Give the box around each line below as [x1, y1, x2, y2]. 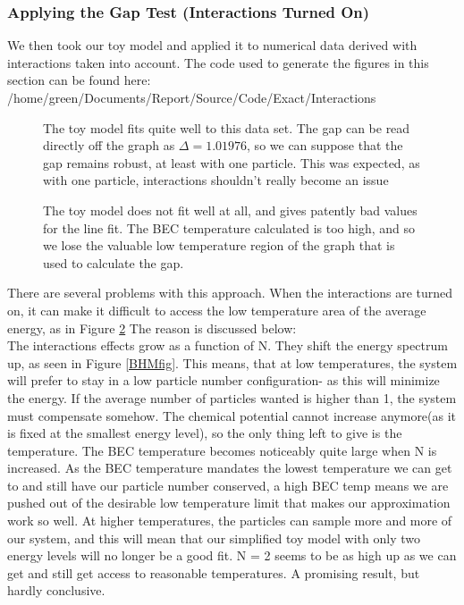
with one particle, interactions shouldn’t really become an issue [43, 171, 389, 189]
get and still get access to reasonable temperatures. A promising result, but [7, 563, 420, 582]
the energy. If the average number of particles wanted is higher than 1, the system [7, 388, 457, 407]
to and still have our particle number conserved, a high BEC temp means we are [7, 475, 449, 494]
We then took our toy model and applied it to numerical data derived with [7, 36, 418, 55]
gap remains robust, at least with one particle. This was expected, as [43, 153, 420, 172]
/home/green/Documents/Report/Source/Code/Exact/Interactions [7, 88, 376, 106]
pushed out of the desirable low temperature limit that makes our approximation [7, 493, 451, 512]
